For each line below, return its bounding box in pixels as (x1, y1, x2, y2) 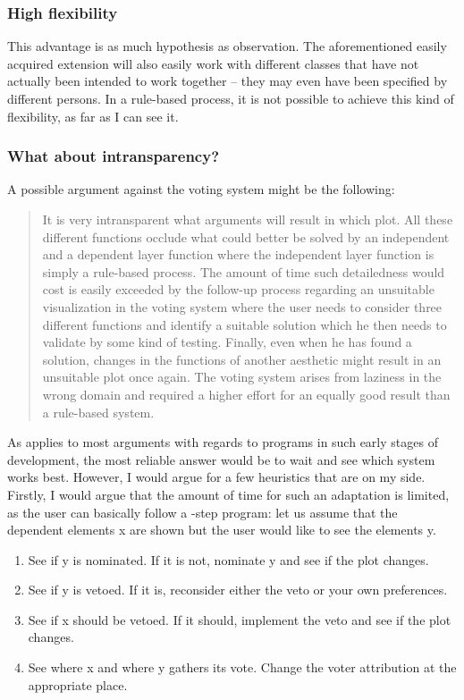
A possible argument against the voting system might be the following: (7, 180, 395, 198)
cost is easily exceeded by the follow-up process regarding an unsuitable (42, 280, 434, 299)
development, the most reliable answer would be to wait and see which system (7, 450, 435, 468)
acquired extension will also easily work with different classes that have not (7, 54, 419, 72)
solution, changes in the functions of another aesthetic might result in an (42, 350, 442, 368)
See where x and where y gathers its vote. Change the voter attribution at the (28, 658, 457, 677)
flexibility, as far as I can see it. (7, 106, 179, 125)
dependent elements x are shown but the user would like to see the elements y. (7, 520, 436, 539)
